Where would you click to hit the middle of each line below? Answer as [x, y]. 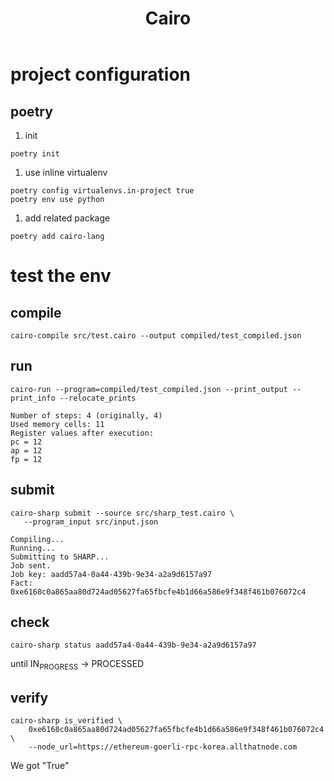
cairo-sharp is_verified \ [66, 721]
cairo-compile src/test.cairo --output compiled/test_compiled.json [156, 336]
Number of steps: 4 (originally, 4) [86, 415]
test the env [61, 276]
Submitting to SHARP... [60, 557]
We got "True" [40, 766]
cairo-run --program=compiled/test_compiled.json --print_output [149, 389]
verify [29, 697]
